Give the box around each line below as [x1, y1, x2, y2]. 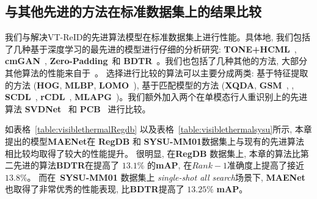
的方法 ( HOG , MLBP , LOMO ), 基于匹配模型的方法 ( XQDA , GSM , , [5, 78, 294, 91]
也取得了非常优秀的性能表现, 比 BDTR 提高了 [5, 183, 184, 195]
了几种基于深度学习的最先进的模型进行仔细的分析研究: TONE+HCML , [5, 42, 297, 55]
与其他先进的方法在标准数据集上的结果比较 [5, 2, 261, 21]
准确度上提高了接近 [227, 159, 305, 172]
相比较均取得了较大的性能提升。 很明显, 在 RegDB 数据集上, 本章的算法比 [5, 147, 301, 159]
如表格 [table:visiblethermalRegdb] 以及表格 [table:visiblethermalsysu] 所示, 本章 [5, 123, 312, 136]
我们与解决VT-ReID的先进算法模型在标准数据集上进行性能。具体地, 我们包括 [5, 31, 311, 43]
